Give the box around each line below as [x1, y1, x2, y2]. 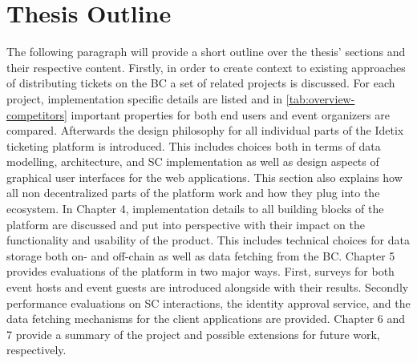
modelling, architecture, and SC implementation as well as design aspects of [6, 153, 379, 170]
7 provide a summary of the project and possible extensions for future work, [6, 325, 380, 342]
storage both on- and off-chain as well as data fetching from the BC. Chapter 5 [6, 247, 395, 264]
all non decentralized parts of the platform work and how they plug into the [6, 184, 380, 201]
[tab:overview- [285, 90, 355, 107]
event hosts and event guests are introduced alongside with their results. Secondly [6, 279, 409, 296]
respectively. [6, 341, 67, 358]
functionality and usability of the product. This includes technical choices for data [6, 232, 410, 248]
